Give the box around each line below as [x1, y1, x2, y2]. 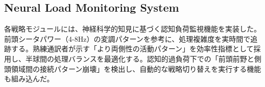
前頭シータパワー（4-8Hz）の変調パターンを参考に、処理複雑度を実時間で [4, 33, 251, 44]
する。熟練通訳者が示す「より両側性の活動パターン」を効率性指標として [11, 43, 254, 54]
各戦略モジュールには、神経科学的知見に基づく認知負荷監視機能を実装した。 [4, 23, 261, 34]
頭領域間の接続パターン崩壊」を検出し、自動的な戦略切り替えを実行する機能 [4, 63, 261, 74]
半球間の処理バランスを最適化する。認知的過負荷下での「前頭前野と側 [25, 53, 261, 64]
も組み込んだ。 [4, 73, 54, 84]
